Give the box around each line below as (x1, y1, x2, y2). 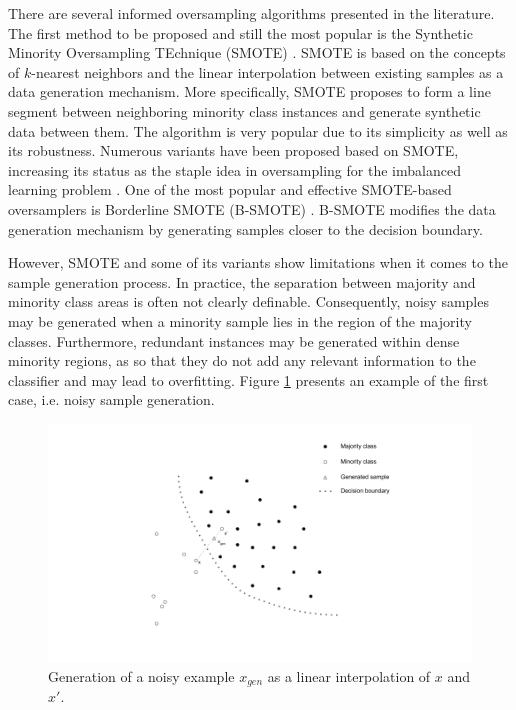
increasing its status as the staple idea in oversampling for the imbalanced (8, 159, 461, 180)
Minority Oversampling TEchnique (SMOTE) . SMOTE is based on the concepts (8, 42, 506, 63)
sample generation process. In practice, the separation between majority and (8, 271, 476, 292)
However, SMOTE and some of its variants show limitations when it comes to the (8, 252, 509, 273)
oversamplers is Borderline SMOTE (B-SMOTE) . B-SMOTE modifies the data (8, 198, 496, 219)
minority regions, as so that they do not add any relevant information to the (8, 350, 476, 371)
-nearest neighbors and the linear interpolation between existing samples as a (31, 61, 504, 82)
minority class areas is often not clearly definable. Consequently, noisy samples (8, 291, 489, 312)
